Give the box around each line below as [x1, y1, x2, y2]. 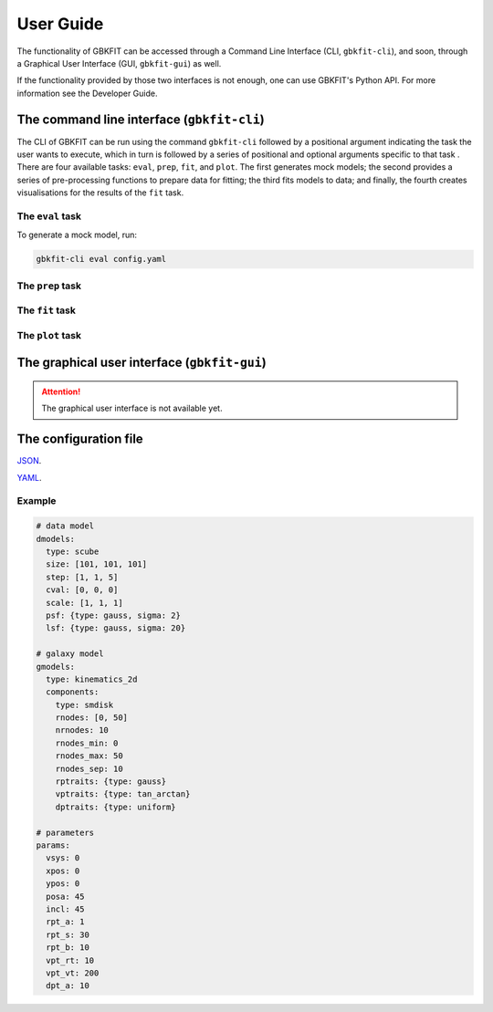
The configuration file [16, 432, 143, 447]
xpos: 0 [46, 865, 80, 876]
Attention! [41, 386, 81, 397]
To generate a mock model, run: [16, 229, 137, 241]
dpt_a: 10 [46, 981, 90, 991]
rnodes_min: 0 [55, 737, 119, 748]
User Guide [16, 14, 104, 34]
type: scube [46, 547, 100, 557]
